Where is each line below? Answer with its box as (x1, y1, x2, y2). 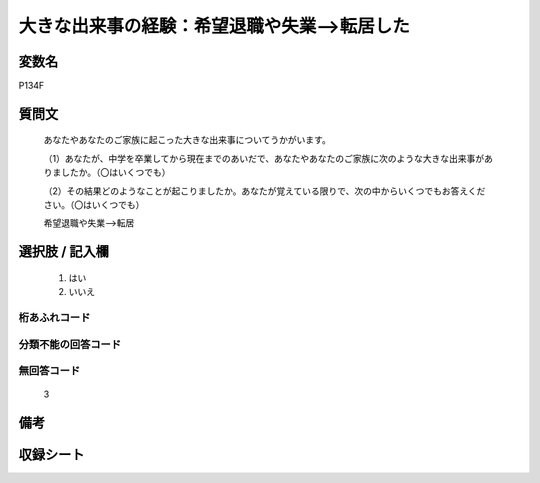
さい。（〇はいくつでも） (43, 199, 145, 211)
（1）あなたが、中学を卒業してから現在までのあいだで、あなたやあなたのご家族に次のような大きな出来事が (43, 152, 485, 164)
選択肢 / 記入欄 (18, 243, 110, 260)
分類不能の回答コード (18, 337, 122, 351)
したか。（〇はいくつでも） (60, 166, 171, 179)
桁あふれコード (18, 310, 91, 324)
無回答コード (18, 364, 81, 378)
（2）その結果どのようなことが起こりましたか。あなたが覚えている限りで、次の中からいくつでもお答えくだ (43, 185, 486, 197)
